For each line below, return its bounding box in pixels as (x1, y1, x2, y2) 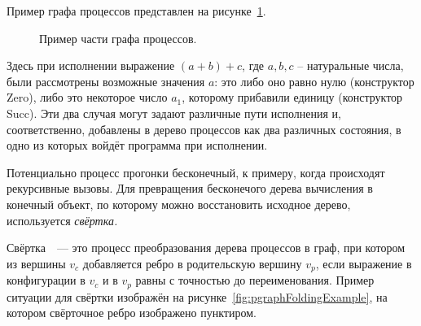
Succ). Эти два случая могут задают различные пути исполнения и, (7, 104, 341, 121)
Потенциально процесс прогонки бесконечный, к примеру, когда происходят (7, 163, 385, 180)
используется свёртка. (7, 211, 118, 228)
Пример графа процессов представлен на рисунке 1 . (7, 2, 266, 19)
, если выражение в (315, 254, 412, 272)
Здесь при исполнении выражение (7, 57, 175, 74)
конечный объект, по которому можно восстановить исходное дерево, (7, 195, 351, 212)
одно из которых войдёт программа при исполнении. (7, 137, 268, 154)
